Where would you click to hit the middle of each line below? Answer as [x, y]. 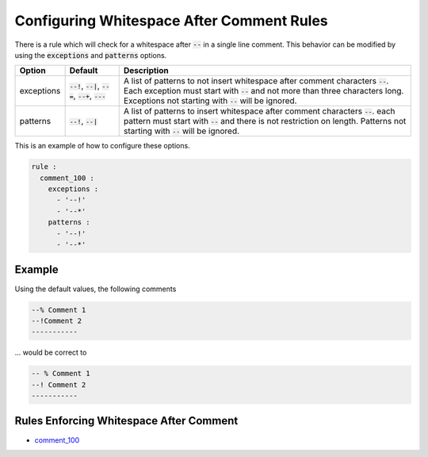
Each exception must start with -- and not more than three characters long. [264, 91]
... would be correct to [51, 352]
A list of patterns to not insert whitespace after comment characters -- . [256, 81]
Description [146, 71]
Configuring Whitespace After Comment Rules [171, 21]
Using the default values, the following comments [96, 289]
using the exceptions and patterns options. [91, 55]
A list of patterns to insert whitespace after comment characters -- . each [259, 111]
